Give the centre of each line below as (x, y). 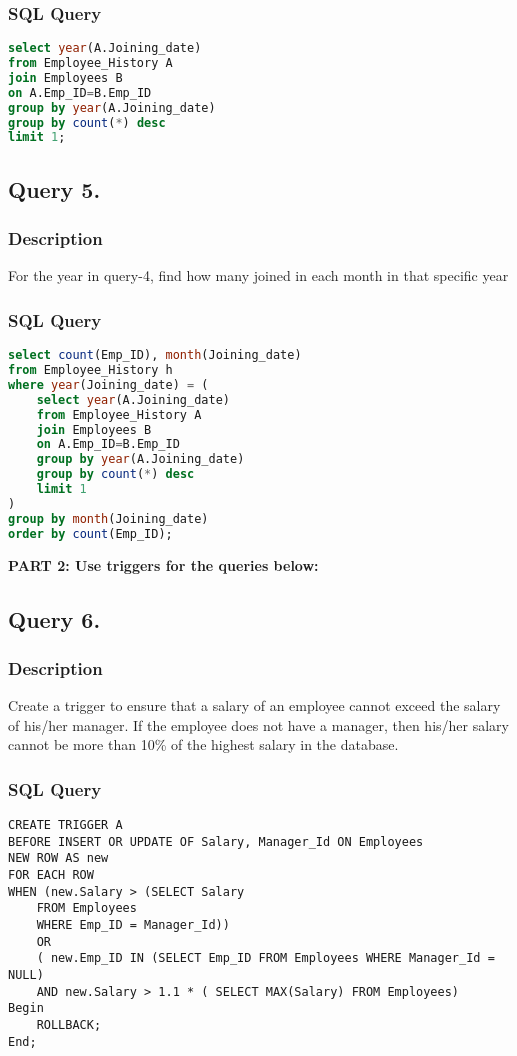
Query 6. (54, 618)
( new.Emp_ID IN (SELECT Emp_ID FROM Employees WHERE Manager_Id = (265, 958)
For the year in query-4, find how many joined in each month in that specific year (258, 275)
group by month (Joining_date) (108, 518)
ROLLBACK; (69, 1025)
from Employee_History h (90, 370)
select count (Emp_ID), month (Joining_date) (155, 355)
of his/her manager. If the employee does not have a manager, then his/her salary (258, 724)
